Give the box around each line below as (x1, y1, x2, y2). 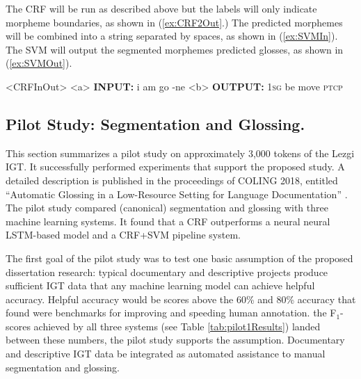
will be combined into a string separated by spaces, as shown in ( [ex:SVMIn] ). (6, 29, 338, 43)
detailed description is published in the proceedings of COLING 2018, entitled (6, 172, 338, 187)
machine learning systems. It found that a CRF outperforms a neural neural (6, 213, 330, 228)
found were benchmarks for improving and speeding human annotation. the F (6, 305, 337, 320)
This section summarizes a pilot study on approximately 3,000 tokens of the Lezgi (6, 145, 355, 160)
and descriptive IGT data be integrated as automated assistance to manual (6, 346, 326, 361)
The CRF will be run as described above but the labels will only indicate (6, 1, 317, 15)
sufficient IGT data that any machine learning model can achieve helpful (6, 278, 315, 293)
